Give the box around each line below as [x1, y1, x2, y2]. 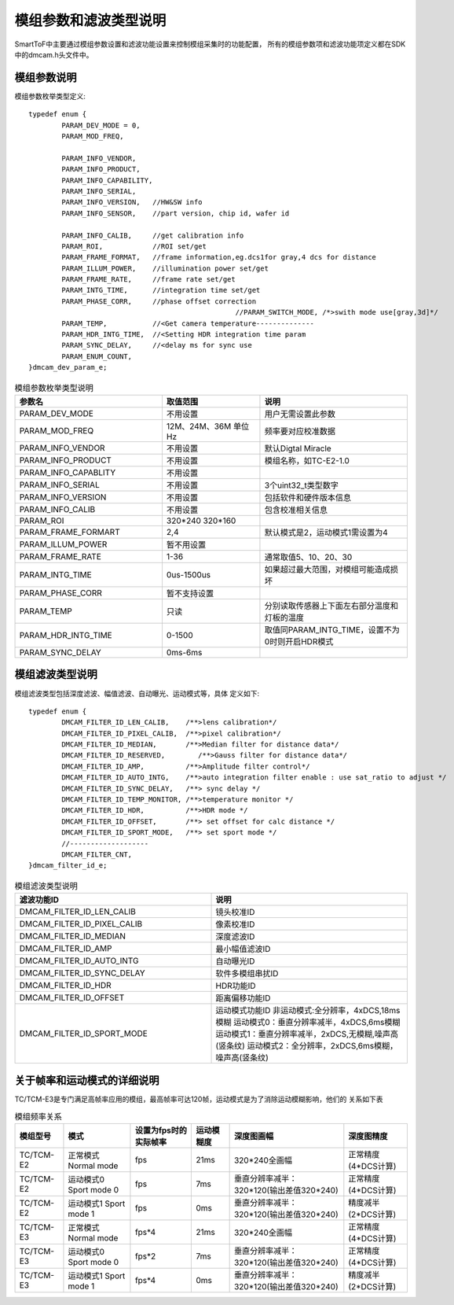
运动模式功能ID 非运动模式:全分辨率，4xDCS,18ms [215, 1005, 401, 1016]
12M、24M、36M [166, 421, 232, 432]
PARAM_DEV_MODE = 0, [61, 120, 141, 130]
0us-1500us [166, 569, 211, 580]
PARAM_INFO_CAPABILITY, [61, 175, 153, 185]
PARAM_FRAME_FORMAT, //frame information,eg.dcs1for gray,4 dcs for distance [61, 253, 377, 262]
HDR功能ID [215, 980, 256, 991]
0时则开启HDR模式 [264, 636, 334, 647]
